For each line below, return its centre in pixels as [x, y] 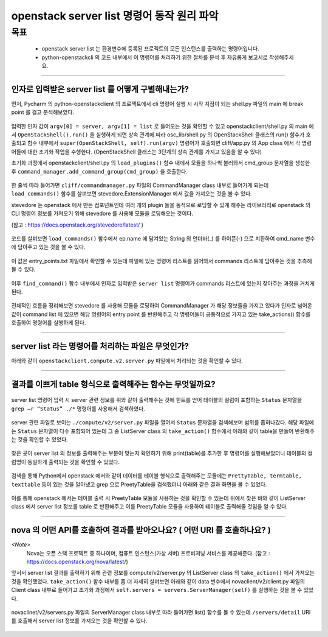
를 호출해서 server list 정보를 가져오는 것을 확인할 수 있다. [79, 621]
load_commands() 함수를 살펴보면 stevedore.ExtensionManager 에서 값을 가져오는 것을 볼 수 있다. [132, 194]
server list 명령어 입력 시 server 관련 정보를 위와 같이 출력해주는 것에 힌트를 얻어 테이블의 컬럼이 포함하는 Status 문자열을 [157, 400]
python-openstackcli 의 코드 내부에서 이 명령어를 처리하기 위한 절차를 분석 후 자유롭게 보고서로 [155, 57]
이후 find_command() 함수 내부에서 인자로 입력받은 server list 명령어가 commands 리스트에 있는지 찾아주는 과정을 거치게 [163, 283]
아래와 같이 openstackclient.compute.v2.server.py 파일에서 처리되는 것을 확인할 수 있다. [127, 361]
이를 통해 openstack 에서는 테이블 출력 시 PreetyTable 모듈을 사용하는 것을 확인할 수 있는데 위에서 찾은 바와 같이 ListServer [159, 498]
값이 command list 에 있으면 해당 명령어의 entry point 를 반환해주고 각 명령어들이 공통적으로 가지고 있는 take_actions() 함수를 [161, 314]
